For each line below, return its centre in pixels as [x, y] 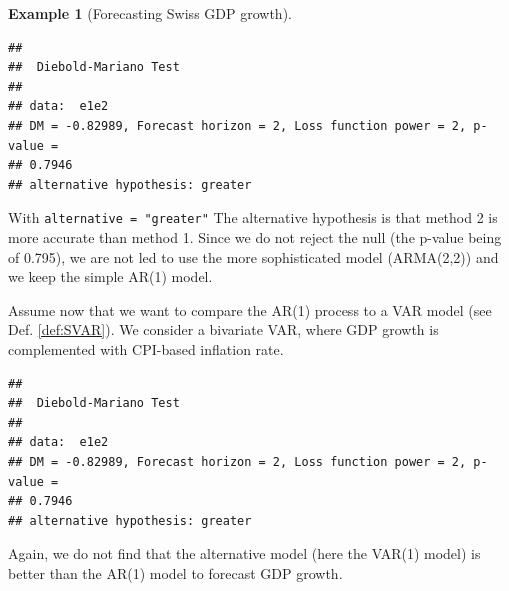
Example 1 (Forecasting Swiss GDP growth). [150, 13]
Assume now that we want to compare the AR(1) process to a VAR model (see [250, 309]
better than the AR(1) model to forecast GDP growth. [175, 572]
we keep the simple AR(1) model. [110, 276]
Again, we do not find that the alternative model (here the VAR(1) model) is [244, 553]
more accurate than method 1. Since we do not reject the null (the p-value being [255, 237]
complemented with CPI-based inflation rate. [146, 348]
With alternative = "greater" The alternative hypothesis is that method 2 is [253, 217]
